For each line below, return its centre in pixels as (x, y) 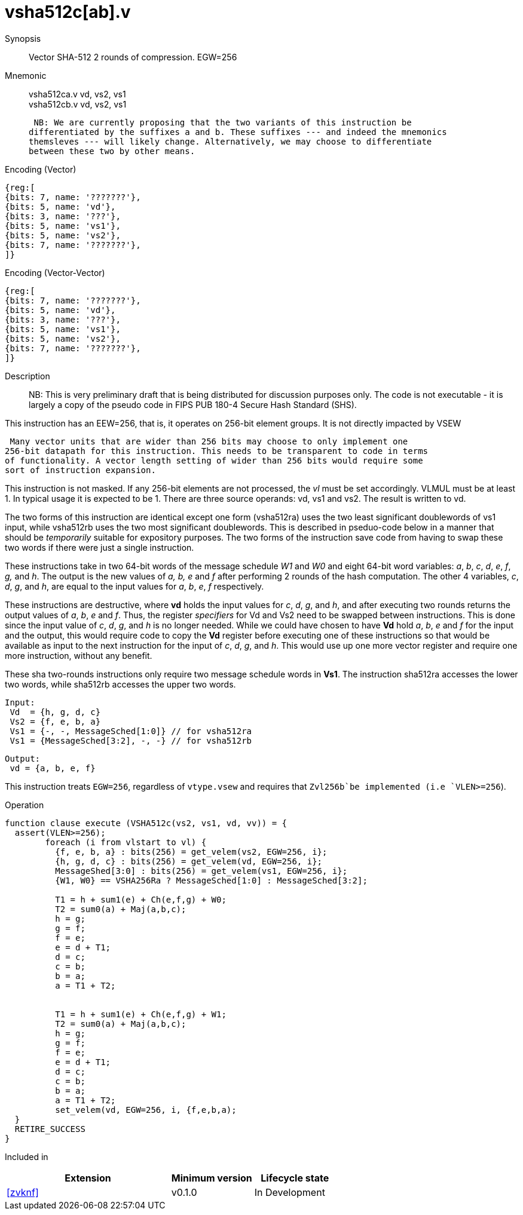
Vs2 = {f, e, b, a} (55, 721)
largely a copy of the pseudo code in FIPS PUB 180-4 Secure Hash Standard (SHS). (193, 404)
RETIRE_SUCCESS (50, 1129)
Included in (27, 1156)
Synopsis (23, 38)
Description (27, 376)
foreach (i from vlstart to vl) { (126, 842)
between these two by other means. (112, 151)
